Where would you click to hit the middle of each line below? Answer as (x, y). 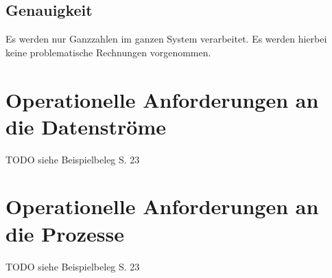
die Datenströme (86, 126)
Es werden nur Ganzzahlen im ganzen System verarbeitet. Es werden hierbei (166, 39)
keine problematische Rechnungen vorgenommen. (108, 52)
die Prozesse (65, 233)
